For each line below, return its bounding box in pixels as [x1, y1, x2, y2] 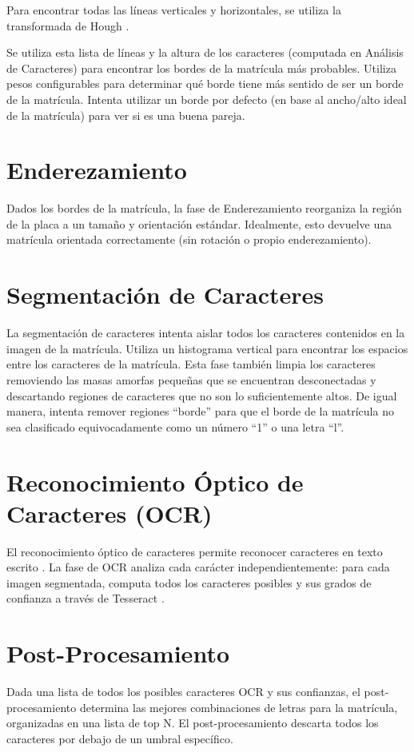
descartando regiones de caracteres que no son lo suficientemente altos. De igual [6, 387, 397, 404]
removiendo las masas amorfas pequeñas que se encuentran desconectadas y [6, 371, 376, 388]
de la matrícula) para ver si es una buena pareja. [6, 106, 245, 123]
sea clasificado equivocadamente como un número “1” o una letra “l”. [6, 418, 344, 435]
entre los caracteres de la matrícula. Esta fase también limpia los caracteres [6, 356, 376, 372]
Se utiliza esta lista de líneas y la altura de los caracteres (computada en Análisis [6, 44, 404, 61]
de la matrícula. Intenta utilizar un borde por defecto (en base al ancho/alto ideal [6, 90, 407, 107]
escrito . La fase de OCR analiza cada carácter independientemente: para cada [6, 559, 390, 575]
